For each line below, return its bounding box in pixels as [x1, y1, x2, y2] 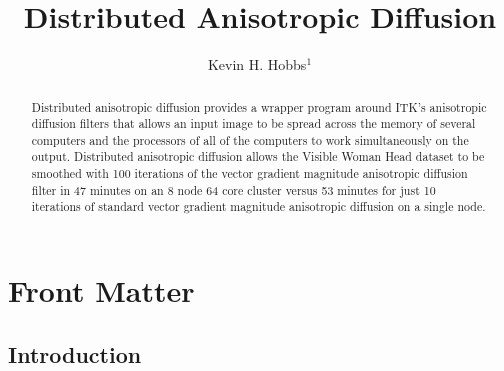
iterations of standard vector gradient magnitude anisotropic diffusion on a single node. [31, 198, 486, 215]
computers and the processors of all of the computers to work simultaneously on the [31, 131, 469, 148]
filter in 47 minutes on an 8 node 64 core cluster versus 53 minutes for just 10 [31, 181, 436, 198]
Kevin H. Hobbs [207, 54, 307, 75]
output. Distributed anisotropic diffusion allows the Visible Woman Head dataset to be [31, 148, 485, 165]
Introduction [8, 338, 142, 369]
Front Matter [8, 270, 195, 311]
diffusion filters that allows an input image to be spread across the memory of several [31, 115, 476, 132]
